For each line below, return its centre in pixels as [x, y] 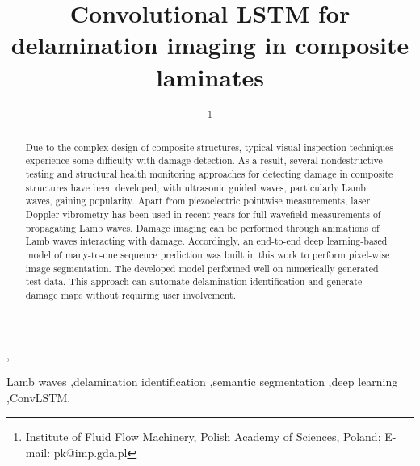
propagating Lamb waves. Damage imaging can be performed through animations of [202, 227]
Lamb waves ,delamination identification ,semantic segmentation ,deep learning [202, 382]
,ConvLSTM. [39, 397]
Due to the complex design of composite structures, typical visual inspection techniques [209, 147]
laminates [210, 76]
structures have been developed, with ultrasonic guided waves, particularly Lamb [195, 187]
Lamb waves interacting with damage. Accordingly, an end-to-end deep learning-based [206, 241]
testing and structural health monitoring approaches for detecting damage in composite [209, 173]
